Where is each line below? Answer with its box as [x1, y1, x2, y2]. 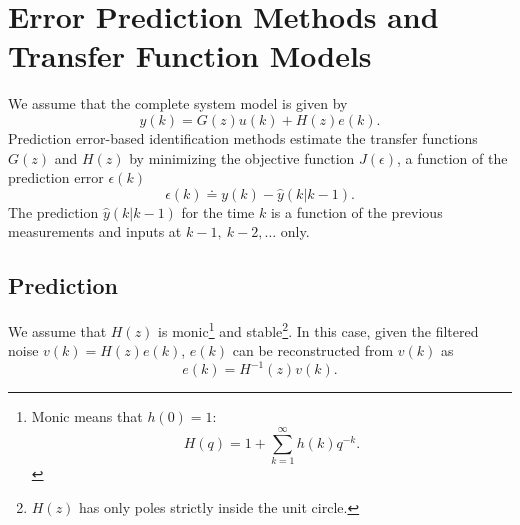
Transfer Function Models [8, 35, 372, 76]
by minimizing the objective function [129, 147, 355, 168]
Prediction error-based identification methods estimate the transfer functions [8, 127, 478, 148]
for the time [181, 201, 255, 222]
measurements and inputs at [8, 221, 182, 242]
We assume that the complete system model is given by [8, 93, 348, 114]
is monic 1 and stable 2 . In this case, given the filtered [158, 318, 479, 341]
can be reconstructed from [232, 340, 394, 361]
